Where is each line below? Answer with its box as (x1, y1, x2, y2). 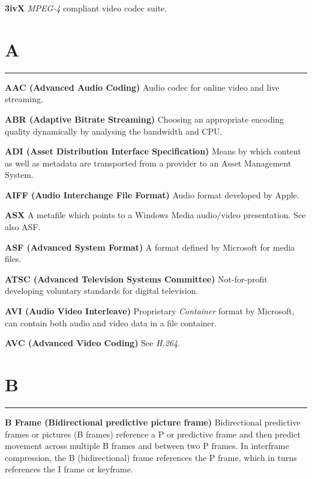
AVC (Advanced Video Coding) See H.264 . (5, 337, 181, 349)
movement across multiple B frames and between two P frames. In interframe (5, 439, 289, 452)
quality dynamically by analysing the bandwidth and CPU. (5, 124, 223, 137)
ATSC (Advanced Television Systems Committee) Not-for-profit (5, 272, 268, 285)
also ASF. (5, 221, 41, 233)
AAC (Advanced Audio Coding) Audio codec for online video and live (5, 81, 280, 93)
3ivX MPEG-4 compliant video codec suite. (5, 2, 167, 14)
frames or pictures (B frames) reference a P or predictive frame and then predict (5, 427, 301, 440)
